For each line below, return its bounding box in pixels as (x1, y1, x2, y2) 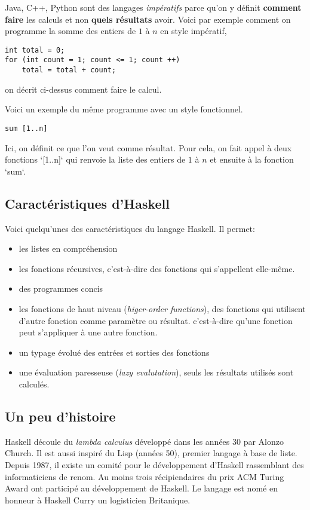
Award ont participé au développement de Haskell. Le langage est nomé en (5, 482, 278, 494)
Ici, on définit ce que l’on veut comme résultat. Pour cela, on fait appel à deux (5, 141, 292, 154)
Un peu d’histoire (5, 407, 116, 425)
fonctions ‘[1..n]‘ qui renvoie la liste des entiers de (5, 153, 186, 166)
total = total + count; (22, 66, 116, 75)
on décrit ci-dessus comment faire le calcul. (5, 83, 162, 95)
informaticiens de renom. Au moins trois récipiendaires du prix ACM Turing (5, 470, 284, 482)
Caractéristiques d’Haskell (5, 194, 170, 212)
